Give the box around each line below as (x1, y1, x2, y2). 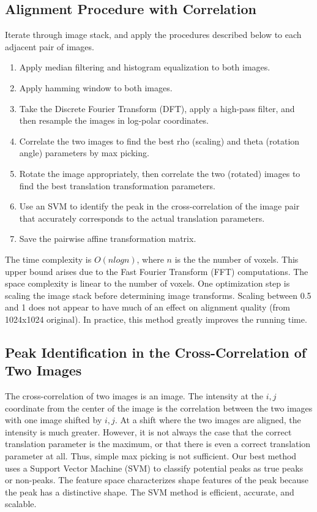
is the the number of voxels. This (174, 252, 299, 265)
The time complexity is (5, 252, 92, 265)
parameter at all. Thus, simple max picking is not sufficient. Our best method (5, 450, 297, 462)
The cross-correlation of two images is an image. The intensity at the (5, 390, 263, 402)
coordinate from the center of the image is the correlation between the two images (5, 401, 313, 414)
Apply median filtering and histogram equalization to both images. (19, 61, 270, 73)
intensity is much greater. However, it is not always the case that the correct (5, 425, 292, 438)
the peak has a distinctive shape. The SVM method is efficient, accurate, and (5, 485, 294, 498)
